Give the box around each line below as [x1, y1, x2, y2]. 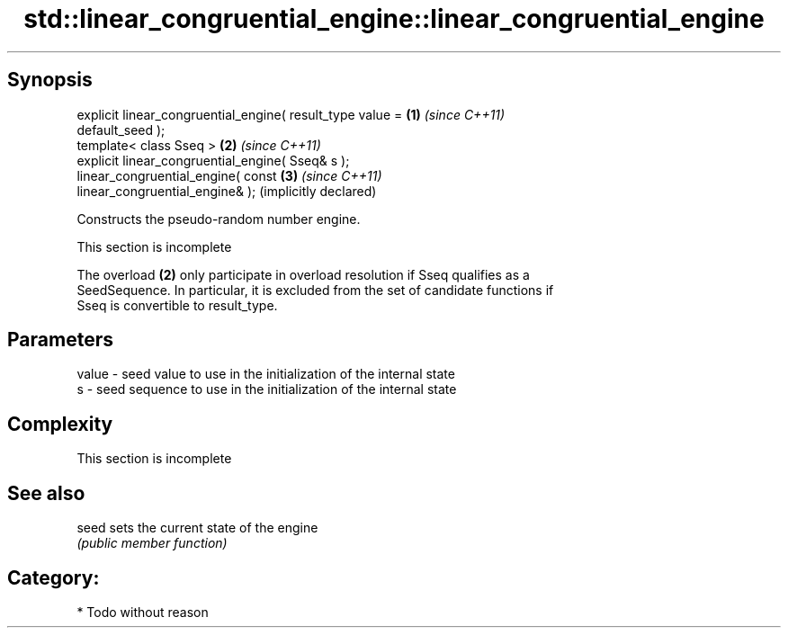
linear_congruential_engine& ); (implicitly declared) [76, 183, 377, 199]
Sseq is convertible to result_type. [76, 297, 278, 313]
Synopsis [7, 68, 93, 92]
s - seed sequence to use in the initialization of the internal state [76, 381, 457, 398]
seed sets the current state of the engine [76, 520, 318, 536]
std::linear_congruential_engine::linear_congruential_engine [23, 4, 765, 34]
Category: [7, 566, 100, 589]
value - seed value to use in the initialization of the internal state [76, 366, 455, 382]
